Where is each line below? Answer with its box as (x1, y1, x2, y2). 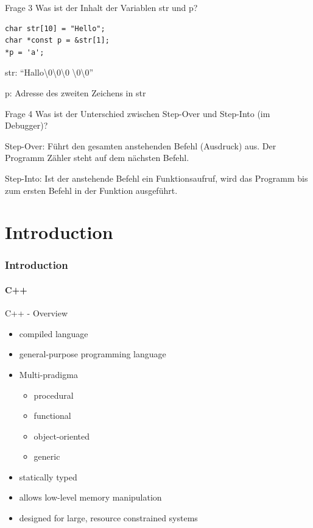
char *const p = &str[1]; (5, 36, 110, 45)
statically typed (19, 470, 77, 483)
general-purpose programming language (19, 348, 166, 360)
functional (33, 409, 71, 422)
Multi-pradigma (19, 368, 78, 380)
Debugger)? (5, 119, 48, 132)
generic (33, 450, 60, 463)
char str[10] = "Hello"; (5, 24, 105, 33)
